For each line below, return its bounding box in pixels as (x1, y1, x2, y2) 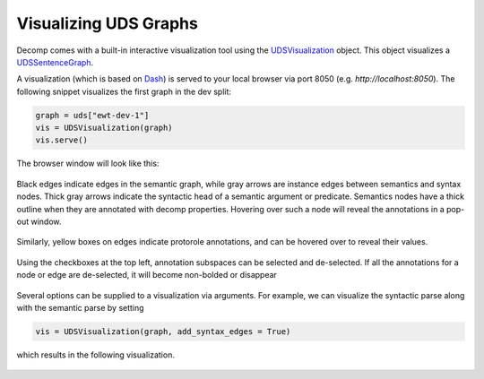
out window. (16, 216, 62, 228)
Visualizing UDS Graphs (16, 13, 199, 33)
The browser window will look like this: (16, 158, 160, 169)
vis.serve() (35, 135, 89, 145)
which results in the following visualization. (16, 349, 175, 360)
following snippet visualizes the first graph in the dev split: (16, 86, 232, 97)
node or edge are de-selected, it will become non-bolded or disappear (16, 270, 278, 280)
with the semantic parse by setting (16, 302, 144, 313)
